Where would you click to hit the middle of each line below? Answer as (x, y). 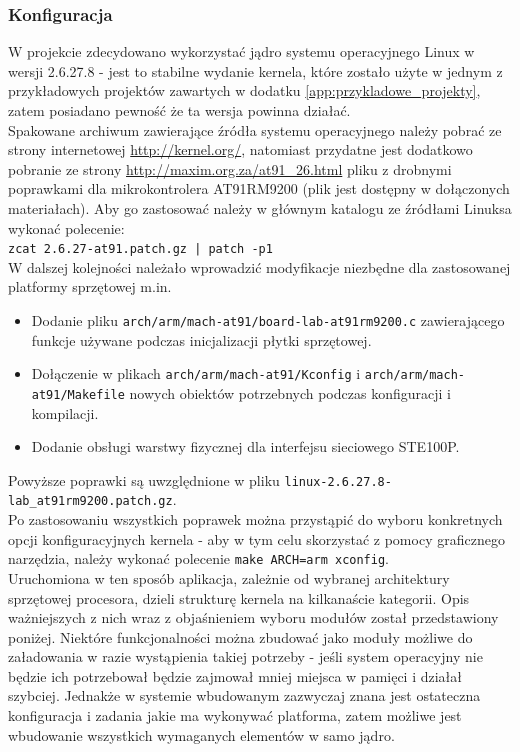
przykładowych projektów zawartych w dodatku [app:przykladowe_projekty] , (244, 90)
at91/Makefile (78, 394)
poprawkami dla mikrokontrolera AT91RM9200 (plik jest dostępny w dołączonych (259, 188)
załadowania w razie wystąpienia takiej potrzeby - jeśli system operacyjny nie (245, 656)
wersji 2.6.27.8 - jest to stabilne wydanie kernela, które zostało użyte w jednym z (255, 70)
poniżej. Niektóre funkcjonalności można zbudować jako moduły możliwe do (240, 636)
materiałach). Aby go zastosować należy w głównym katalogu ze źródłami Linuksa (260, 207)
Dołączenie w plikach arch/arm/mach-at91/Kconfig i (196, 373)
